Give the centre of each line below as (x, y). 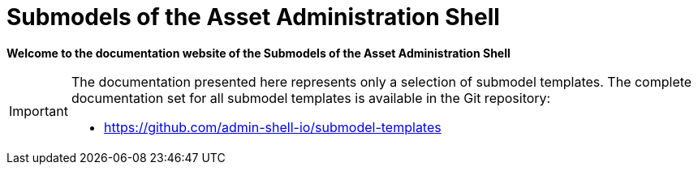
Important (39, 111)
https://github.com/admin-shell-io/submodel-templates (272, 127)
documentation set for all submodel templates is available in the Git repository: (311, 98)
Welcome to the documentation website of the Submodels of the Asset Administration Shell (259, 53)
